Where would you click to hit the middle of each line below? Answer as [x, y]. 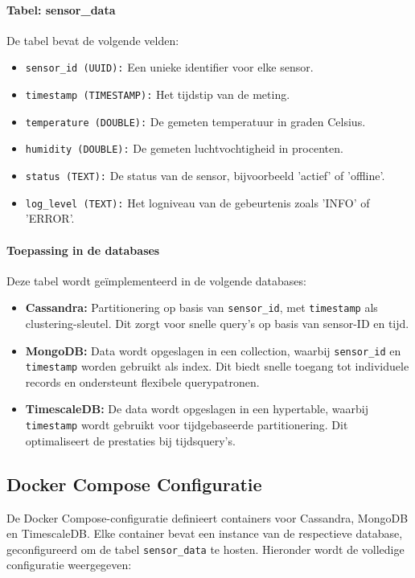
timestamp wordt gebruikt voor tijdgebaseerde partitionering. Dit [187, 425]
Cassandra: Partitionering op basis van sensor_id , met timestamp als [201, 307]
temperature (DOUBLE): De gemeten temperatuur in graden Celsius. [195, 121]
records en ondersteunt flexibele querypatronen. [142, 381]
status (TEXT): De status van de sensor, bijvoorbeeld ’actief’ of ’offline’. [205, 176]
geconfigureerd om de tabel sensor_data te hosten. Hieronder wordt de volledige [205, 549]
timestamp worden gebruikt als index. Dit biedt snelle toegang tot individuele [217, 366]
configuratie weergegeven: [69, 565]
